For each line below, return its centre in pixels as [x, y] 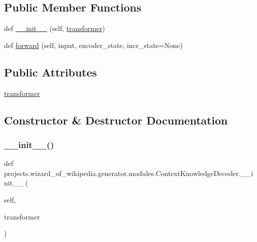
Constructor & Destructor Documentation [116, 120]
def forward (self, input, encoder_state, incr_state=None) [93, 45]
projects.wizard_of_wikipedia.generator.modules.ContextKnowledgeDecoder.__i [129, 173]
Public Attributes [51, 72]
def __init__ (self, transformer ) [55, 28]
